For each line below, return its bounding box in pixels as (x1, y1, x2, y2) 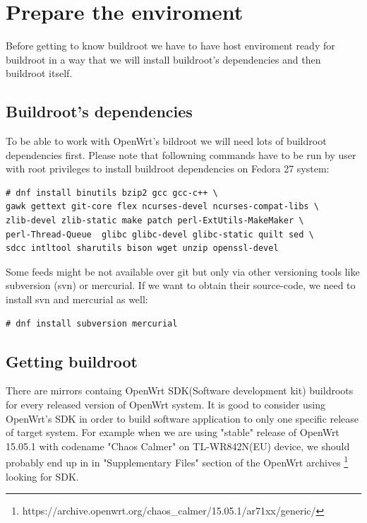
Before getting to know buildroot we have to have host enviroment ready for (6, 38, 335, 53)
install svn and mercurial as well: (6, 292, 148, 307)
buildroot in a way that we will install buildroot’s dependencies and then (6, 52, 321, 66)
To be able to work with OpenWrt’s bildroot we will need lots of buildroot (6, 134, 327, 148)
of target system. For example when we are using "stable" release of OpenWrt (6, 425, 339, 440)
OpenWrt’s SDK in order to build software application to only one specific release (6, 411, 359, 425)
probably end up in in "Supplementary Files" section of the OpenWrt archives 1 (6, 453, 349, 470)
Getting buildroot (6, 350, 138, 372)
